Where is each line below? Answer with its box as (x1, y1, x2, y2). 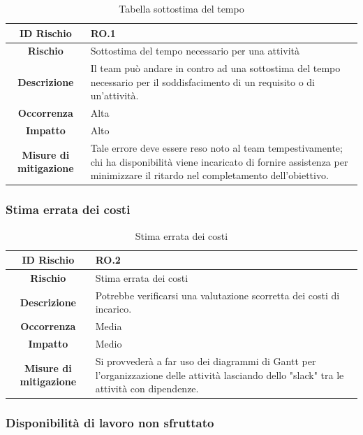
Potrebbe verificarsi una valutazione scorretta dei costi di (95, 287, 340, 302)
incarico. (95, 301, 132, 316)
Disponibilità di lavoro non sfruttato (6, 414, 214, 432)
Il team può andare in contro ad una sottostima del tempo (90, 61, 341, 76)
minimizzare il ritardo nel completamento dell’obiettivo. (90, 168, 329, 183)
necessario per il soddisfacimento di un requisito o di (90, 74, 315, 89)
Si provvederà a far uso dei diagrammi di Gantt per (95, 353, 316, 368)
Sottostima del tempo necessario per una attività (90, 43, 300, 58)
